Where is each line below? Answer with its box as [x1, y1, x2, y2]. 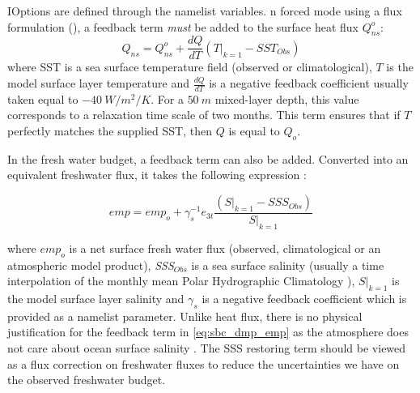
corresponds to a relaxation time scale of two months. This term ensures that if [7, 106, 401, 123]
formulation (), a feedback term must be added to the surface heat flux [7, 18, 359, 35]
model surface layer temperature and [7, 75, 190, 92]
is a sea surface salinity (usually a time [191, 256, 384, 273]
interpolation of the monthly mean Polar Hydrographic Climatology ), [7, 272, 355, 289]
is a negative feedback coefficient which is [202, 290, 407, 307]
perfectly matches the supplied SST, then [7, 122, 212, 139]
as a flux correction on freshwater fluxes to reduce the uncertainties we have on [7, 355, 400, 372]
